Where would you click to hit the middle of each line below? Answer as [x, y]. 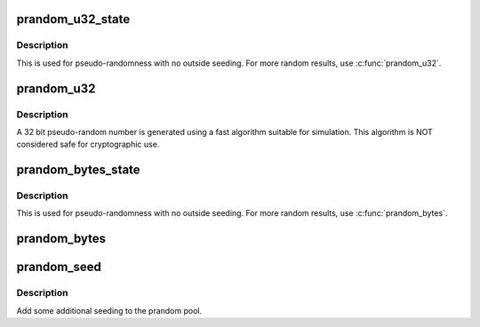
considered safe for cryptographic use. [88, 144]
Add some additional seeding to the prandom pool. [109, 310]
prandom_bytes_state [79, 170]
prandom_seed [59, 267]
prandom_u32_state [73, 19]
